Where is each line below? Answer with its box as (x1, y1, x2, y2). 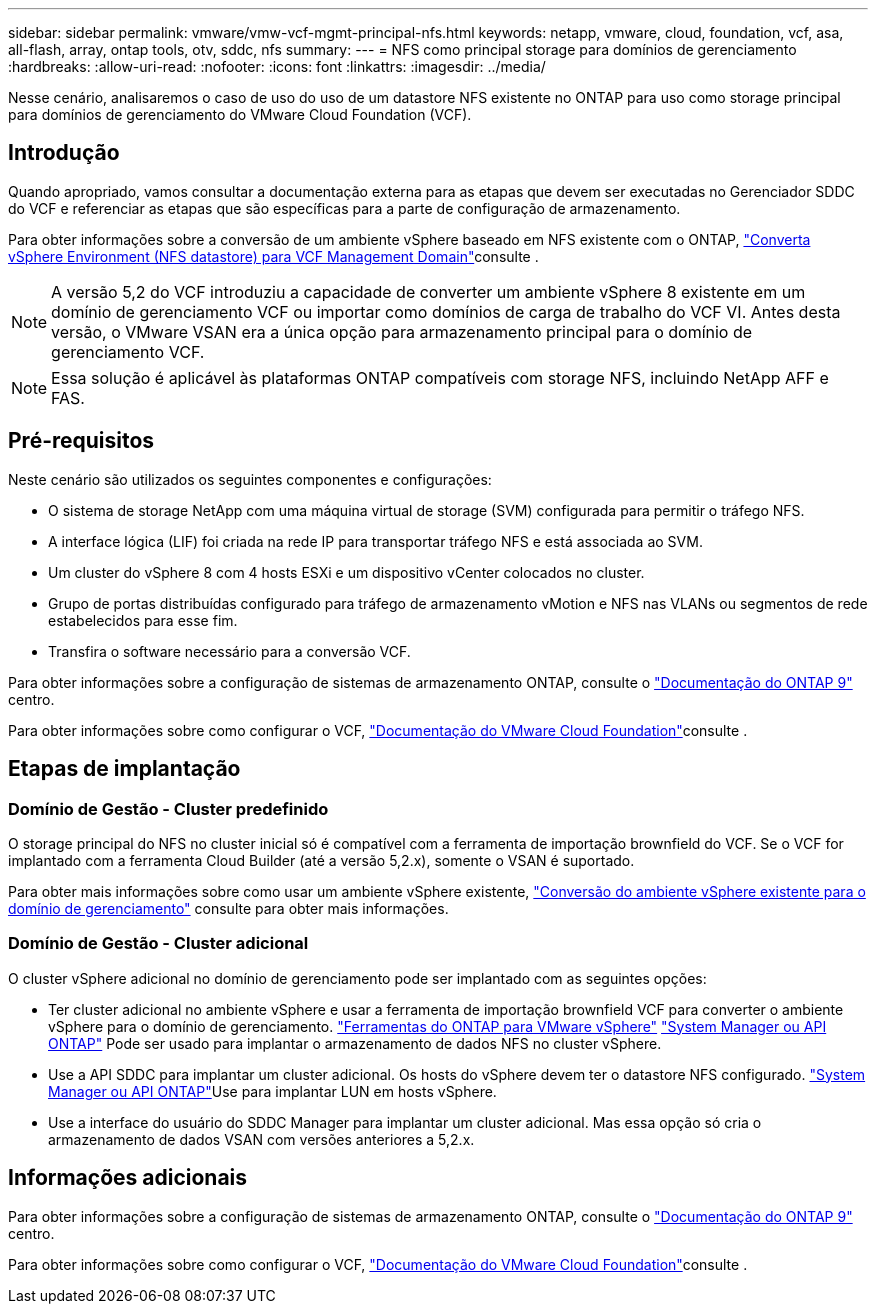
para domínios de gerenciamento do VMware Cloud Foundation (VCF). (8, 106, 472, 123)
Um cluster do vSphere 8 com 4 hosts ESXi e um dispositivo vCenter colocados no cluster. (48, 563, 645, 581)
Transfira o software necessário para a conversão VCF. (48, 642, 411, 660)
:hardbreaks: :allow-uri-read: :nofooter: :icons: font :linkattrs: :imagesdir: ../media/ (8, 58, 546, 75)
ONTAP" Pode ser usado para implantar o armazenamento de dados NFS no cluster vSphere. (48, 1034, 662, 1052)
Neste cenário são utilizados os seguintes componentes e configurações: (8, 470, 492, 488)
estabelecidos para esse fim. (48, 611, 238, 629)
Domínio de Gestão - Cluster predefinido (8, 798, 329, 819)
